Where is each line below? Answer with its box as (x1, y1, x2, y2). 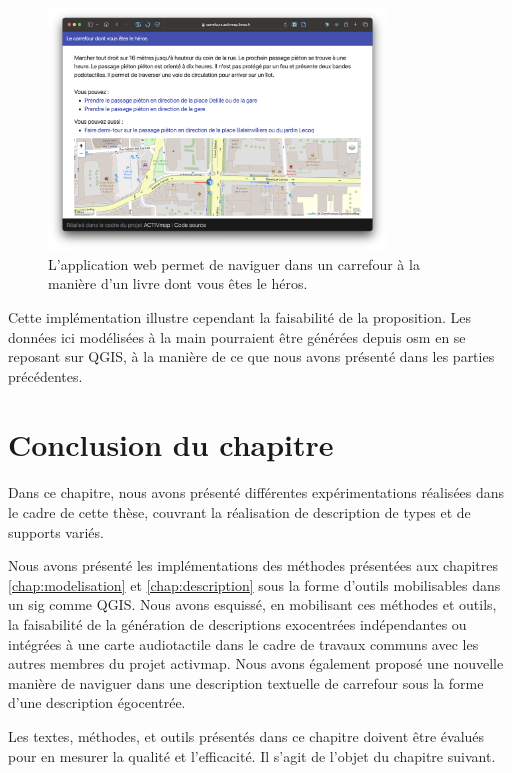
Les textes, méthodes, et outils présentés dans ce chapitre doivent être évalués (8, 725, 485, 746)
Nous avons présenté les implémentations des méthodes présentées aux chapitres (8, 555, 499, 576)
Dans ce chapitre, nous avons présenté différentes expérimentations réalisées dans (8, 482, 505, 503)
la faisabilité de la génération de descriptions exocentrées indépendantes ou (8, 613, 467, 634)
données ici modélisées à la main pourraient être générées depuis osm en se (8, 326, 466, 347)
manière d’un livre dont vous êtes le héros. (48, 273, 308, 294)
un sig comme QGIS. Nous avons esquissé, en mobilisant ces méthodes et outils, (8, 594, 497, 615)
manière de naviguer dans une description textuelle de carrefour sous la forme (8, 672, 484, 693)
